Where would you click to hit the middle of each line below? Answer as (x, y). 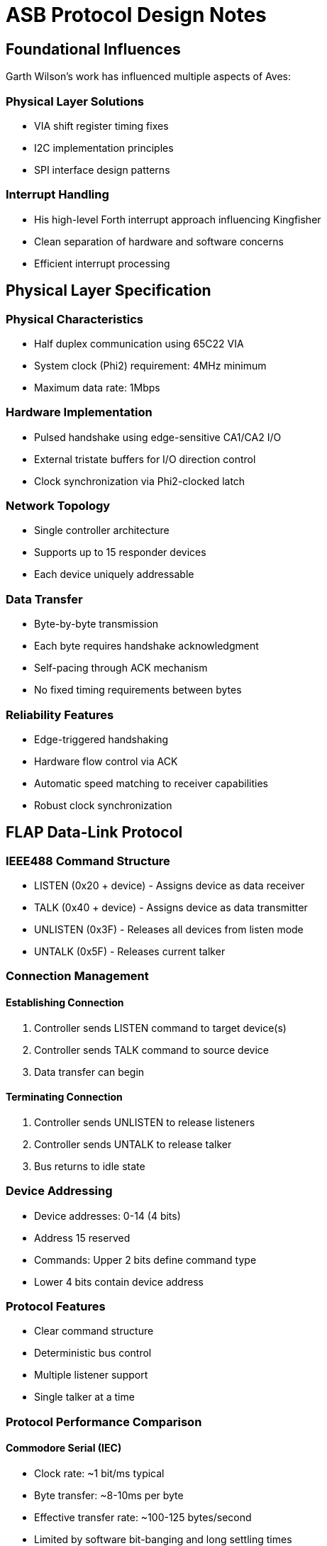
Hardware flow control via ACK (106, 761)
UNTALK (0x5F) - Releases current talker (130, 952)
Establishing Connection (65, 1003)
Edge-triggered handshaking (101, 739)
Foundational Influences (93, 49)
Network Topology (58, 506)
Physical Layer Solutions (75, 101)
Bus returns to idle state (90, 1166)
